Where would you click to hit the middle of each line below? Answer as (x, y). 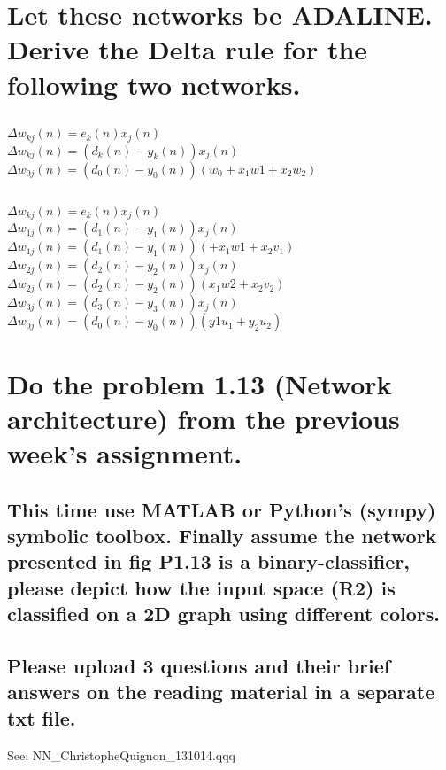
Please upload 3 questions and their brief (199, 665)
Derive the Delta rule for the (188, 49)
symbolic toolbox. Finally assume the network (222, 535)
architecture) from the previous (204, 418)
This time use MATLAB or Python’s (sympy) (222, 509)
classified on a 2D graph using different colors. (223, 614)
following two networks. (154, 84)
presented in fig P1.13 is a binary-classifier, (209, 561)
